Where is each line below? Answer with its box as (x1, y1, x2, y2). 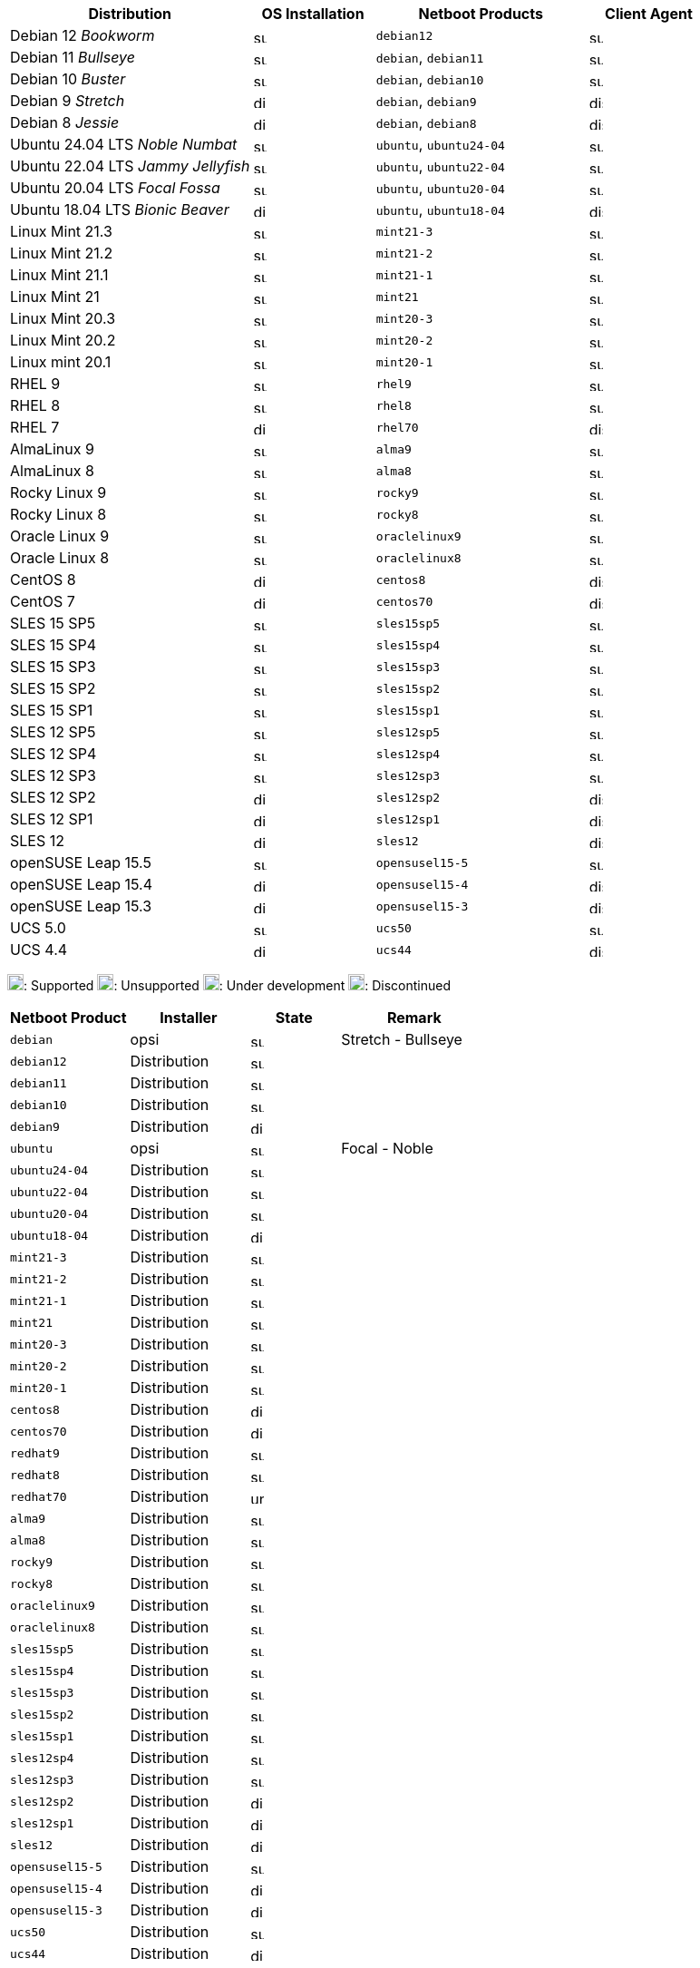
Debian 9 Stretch (10, 92, 125, 110)
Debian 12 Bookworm (10, 26, 155, 44)
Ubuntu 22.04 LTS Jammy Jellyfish (10, 157, 250, 175)
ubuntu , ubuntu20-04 (375, 179, 505, 197)
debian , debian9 (375, 92, 477, 110)
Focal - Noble (341, 1139, 433, 1157)
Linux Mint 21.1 (10, 266, 109, 284)
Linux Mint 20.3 (10, 309, 116, 327)
